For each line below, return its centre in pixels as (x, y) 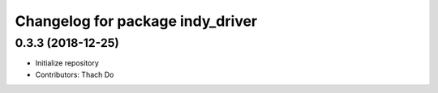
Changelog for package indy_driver (136, 21)
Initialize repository (67, 63)
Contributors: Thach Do (75, 74)
